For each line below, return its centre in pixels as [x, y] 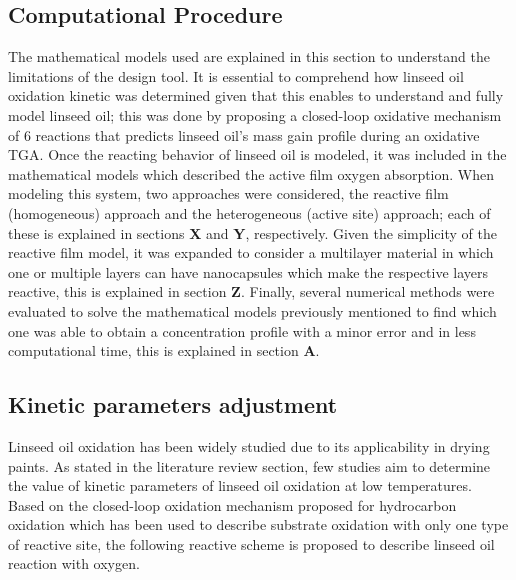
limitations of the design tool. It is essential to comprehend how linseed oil [236, 75]
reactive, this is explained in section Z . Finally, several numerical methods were [251, 291]
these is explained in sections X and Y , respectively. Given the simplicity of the [252, 232]
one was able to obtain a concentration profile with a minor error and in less [242, 330]
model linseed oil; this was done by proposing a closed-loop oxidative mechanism [255, 114]
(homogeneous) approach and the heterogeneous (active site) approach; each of [249, 212]
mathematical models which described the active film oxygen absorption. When [251, 173]
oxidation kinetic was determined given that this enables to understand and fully [256, 95]
